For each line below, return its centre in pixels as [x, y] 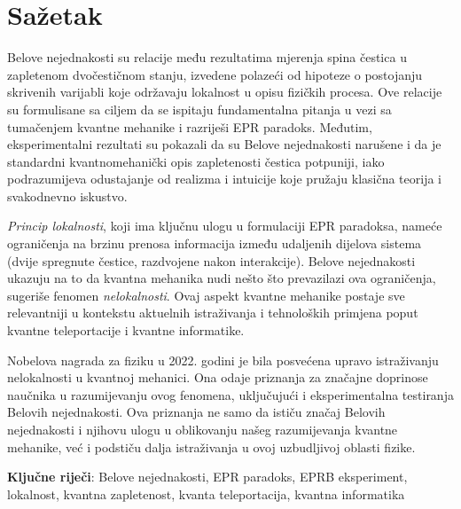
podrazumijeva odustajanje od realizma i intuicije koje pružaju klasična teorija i [224, 179]
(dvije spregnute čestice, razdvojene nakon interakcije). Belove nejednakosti [211, 260]
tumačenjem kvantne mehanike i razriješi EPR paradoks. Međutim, [190, 126]
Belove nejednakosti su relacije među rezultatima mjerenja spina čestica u [207, 57]
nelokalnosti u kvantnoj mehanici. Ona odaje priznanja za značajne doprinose [218, 377]
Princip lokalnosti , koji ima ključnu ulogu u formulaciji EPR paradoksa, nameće [225, 226]
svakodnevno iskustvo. [67, 196]
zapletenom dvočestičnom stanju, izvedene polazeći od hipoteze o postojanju [215, 74]
